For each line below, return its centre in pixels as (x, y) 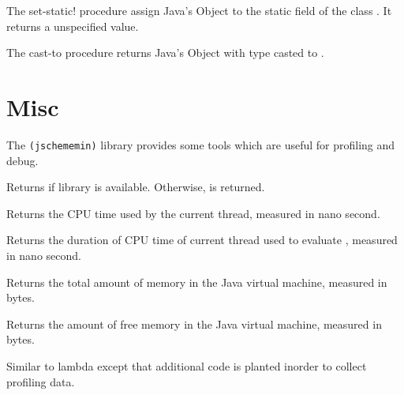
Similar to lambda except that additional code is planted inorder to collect (187, 365)
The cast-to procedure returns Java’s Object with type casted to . (165, 53)
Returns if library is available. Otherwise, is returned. (136, 187)
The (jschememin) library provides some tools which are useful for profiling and (201, 144)
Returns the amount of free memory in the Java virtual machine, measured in (194, 324)
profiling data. (41, 381)
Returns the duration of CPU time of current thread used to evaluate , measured (202, 240)
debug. (22, 160)
